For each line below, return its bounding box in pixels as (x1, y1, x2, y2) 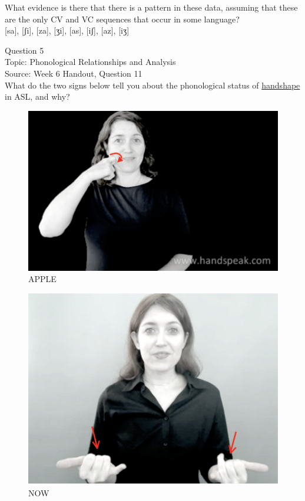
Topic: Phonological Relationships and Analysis (5, 55, 176, 68)
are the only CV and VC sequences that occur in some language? (5, 12, 240, 25)
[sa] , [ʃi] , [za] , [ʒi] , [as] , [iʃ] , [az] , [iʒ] (5, 24, 130, 37)
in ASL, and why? (5, 90, 70, 103)
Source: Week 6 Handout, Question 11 (5, 67, 142, 79)
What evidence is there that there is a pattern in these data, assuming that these (5, 1, 298, 13)
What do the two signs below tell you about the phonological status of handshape (5, 78, 300, 91)
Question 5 (5, 44, 44, 56)
